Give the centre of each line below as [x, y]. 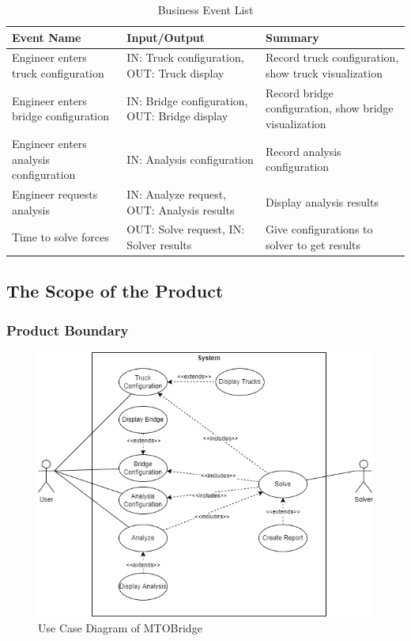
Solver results [159, 244]
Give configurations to [319, 229]
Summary [292, 37]
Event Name [47, 37]
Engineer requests [55, 193]
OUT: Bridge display [177, 116]
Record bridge [299, 92]
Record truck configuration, [332, 57]
